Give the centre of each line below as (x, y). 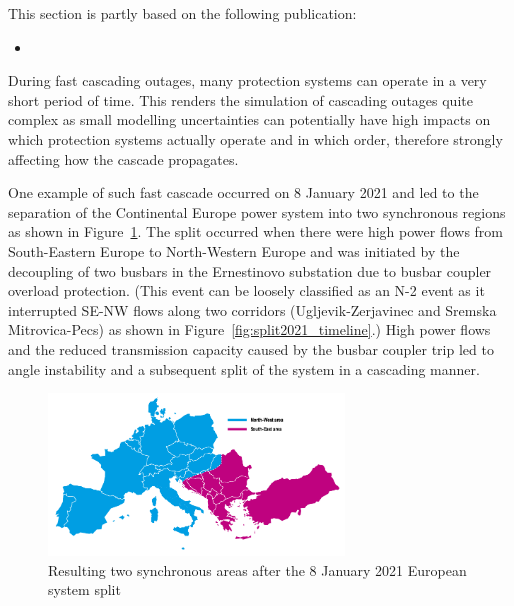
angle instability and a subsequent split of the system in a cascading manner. (244, 368)
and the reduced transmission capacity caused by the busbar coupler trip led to (251, 348)
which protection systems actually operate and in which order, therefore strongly (255, 138)
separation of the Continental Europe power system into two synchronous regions (257, 211)
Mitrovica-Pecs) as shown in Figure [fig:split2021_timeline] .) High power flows (249, 329)
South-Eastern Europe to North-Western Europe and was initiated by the (234, 250)
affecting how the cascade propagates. (123, 158)
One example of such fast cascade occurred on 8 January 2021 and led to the (243, 192)
